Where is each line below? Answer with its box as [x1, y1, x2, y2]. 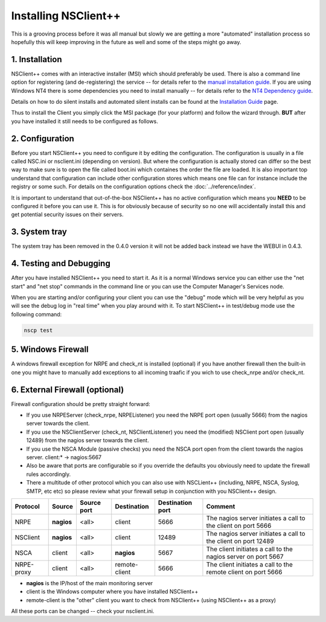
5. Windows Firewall [11, 344, 89, 355]
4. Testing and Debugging [11, 258, 111, 268]
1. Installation [11, 54, 63, 65]
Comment [206, 502, 235, 510]
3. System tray [11, 227, 68, 237]
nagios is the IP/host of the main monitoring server [26, 579, 153, 586]
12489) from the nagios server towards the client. [26, 437, 149, 444]
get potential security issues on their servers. [11, 211, 124, 218]
